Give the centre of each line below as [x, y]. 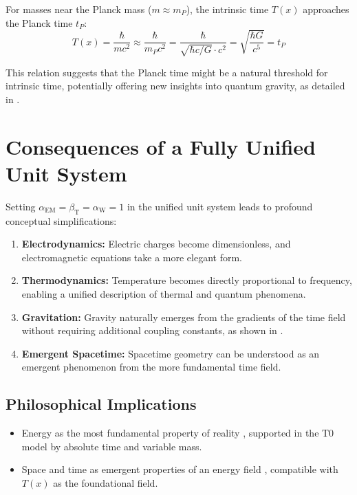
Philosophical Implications [101, 404]
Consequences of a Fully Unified [161, 146]
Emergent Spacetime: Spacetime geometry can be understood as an [171, 353]
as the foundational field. [106, 483]
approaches [326, 9]
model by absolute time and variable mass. [112, 446]
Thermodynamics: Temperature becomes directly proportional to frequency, [187, 280]
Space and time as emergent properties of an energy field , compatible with [180, 469]
